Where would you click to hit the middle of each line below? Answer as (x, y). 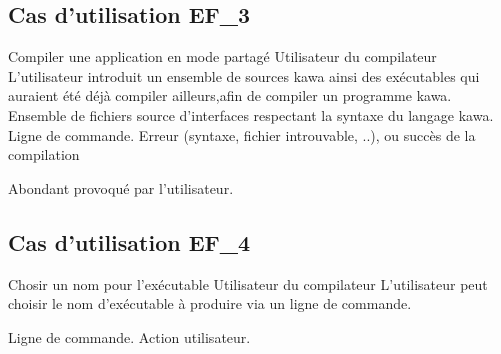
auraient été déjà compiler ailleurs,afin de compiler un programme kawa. (230, 95)
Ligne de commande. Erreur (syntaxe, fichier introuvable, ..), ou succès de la (242, 134)
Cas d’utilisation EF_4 (129, 241)
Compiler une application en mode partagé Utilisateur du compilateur (222, 56)
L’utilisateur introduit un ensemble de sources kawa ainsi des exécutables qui (244, 75)
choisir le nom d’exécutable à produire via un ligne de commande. (210, 303)
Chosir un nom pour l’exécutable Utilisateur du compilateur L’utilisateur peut (248, 283)
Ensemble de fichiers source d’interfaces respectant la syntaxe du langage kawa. (251, 114)
